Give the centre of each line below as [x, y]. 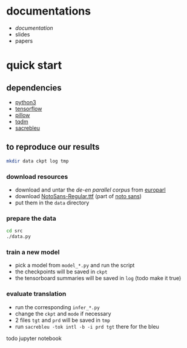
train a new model [33, 252]
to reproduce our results [53, 147]
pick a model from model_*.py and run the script [75, 266]
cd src [15, 231]
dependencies [34, 88]
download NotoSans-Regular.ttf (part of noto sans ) [78, 196]
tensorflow [28, 109]
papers [24, 41]
